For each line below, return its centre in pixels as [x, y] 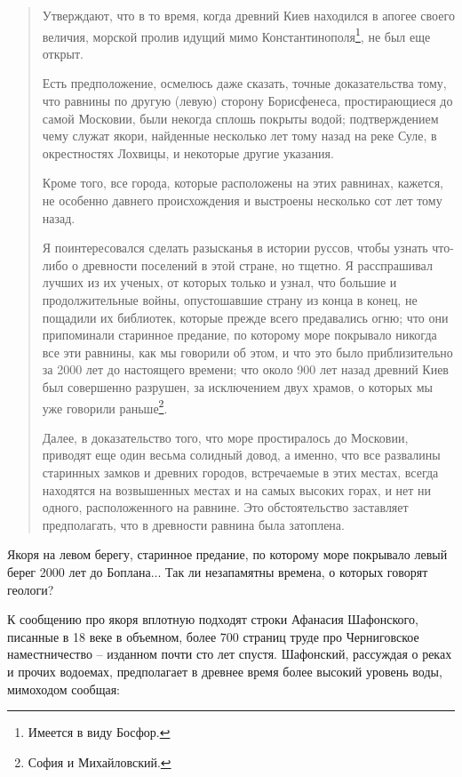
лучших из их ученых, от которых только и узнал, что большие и [219, 282]
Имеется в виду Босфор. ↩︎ [99, 732]
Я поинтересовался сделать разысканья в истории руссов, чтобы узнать [235, 248]
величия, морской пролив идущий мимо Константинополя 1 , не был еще [236, 35]
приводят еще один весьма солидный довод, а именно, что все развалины [241, 455]
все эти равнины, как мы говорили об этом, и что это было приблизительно [247, 352]
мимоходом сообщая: [64, 689]
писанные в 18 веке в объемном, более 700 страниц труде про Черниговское [213, 636]
